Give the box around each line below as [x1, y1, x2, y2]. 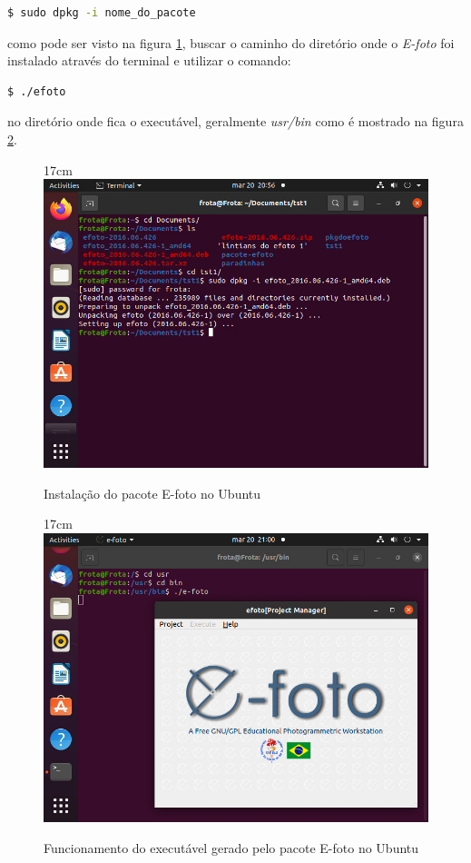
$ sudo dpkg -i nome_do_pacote [7, 6, 196, 19]
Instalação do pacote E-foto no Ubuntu [44, 483, 261, 502]
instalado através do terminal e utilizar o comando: [7, 51, 291, 70]
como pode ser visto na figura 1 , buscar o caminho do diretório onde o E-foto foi [7, 33, 455, 52]
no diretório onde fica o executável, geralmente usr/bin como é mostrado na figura [7, 112, 464, 131]
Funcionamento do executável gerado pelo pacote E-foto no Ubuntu [44, 838, 419, 857]
